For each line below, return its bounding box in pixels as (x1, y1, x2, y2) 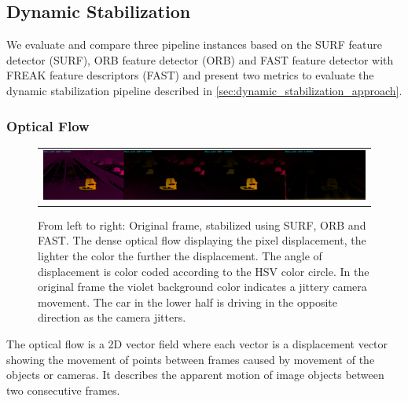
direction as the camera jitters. (38, 309, 186, 326)
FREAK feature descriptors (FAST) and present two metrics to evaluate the (6, 67, 374, 83)
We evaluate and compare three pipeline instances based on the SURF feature (6, 36, 382, 53)
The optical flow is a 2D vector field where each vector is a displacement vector (6, 336, 388, 352)
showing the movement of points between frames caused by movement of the (6, 351, 375, 367)
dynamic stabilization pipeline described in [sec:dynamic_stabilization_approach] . (6, 82, 402, 98)
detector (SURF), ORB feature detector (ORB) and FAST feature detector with (6, 51, 394, 68)
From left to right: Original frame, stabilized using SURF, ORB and (38, 216, 366, 233)
